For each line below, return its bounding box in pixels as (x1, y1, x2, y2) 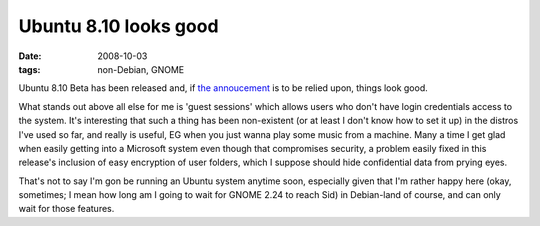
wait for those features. (18, 203, 115, 215)
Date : (18, 50, 42, 62)
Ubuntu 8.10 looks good (18, 15, 219, 37)
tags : (18, 63, 41, 75)
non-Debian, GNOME (97, 63, 185, 75)
